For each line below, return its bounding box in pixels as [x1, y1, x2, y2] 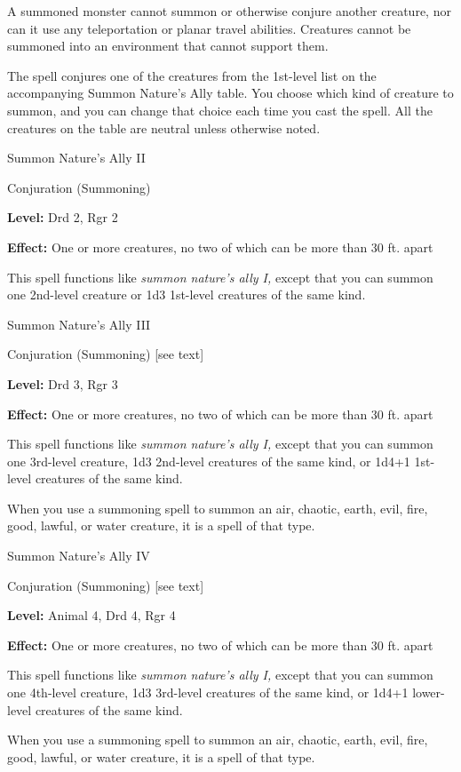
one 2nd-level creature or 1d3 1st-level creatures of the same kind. [7, 285, 366, 304]
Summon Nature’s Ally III [7, 314, 151, 333]
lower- [412, 683, 445, 702]
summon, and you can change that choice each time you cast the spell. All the [7, 100, 433, 119]
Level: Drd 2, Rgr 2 [7, 208, 118, 227]
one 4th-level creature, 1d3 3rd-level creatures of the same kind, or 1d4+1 [7, 683, 409, 702]
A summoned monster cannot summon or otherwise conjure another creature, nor [7, 2, 451, 20]
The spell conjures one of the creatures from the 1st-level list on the [7, 66, 377, 84]
